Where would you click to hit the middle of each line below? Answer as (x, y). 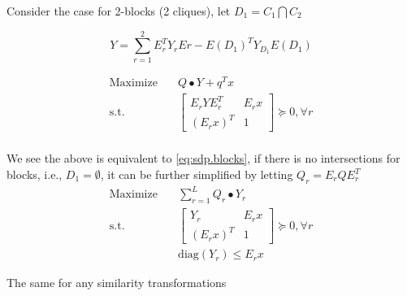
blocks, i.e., (35, 174)
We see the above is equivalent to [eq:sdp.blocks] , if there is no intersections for (203, 158)
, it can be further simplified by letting (197, 174)
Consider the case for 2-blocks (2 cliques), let (119, 11)
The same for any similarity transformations (117, 283)
